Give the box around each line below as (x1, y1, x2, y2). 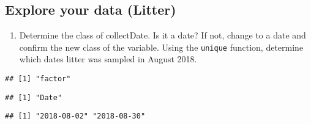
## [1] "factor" (5, 75, 71, 84)
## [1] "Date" (5, 93, 62, 102)
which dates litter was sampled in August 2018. (19, 53, 197, 65)
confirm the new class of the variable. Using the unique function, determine (19, 40, 304, 53)
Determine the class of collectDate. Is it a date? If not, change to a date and (19, 29, 306, 42)
